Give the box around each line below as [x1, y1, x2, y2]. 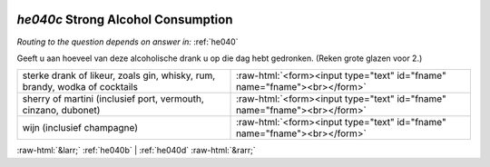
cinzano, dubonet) [22, 104, 101, 117]
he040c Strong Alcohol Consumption [16, 12, 233, 27]
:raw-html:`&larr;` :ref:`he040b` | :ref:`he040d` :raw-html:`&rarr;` [16, 145, 256, 156]
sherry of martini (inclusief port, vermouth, [22, 93, 204, 105]
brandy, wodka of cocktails [22, 81, 138, 93]
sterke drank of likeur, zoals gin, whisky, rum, [22, 69, 216, 82]
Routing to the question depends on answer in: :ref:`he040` [16, 36, 239, 47]
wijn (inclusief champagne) [22, 122, 139, 134]
